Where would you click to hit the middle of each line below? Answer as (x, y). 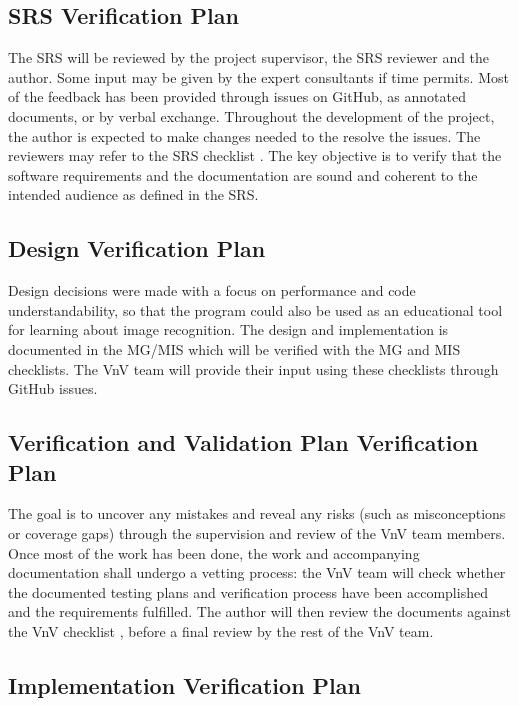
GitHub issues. (53, 388)
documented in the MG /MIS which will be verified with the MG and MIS (234, 348)
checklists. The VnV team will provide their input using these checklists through (253, 368)
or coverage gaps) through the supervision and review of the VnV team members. (257, 532)
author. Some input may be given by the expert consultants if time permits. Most (258, 76)
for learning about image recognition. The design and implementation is (228, 329)
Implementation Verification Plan (184, 684)
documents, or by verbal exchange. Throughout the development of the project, (251, 115)
